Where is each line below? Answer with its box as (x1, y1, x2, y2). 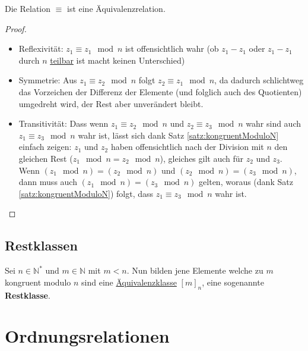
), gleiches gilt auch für (160, 152, 244, 164)
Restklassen (5, 236, 78, 255)
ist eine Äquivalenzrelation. (66, 2, 166, 14)
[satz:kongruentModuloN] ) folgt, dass (18, 187, 154, 199)
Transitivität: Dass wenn (18, 117, 109, 130)
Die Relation (5, 2, 50, 14)
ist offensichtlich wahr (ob (125, 42, 219, 55)
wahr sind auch (246, 117, 301, 130)
